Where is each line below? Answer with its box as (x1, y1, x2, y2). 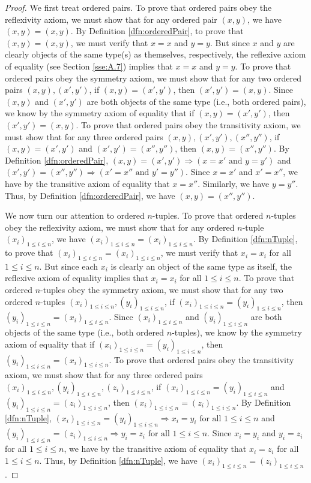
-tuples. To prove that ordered (152, 209, 264, 222)
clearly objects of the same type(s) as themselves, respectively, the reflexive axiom (5, 48, 306, 61)
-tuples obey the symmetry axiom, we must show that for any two (40, 283, 283, 296)
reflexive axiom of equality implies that (5, 271, 148, 284)
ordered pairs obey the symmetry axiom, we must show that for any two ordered (5, 71, 302, 84)
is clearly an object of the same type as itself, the (110, 259, 292, 272)
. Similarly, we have (198, 177, 270, 189)
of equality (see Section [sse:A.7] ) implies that (5, 59, 173, 72)
